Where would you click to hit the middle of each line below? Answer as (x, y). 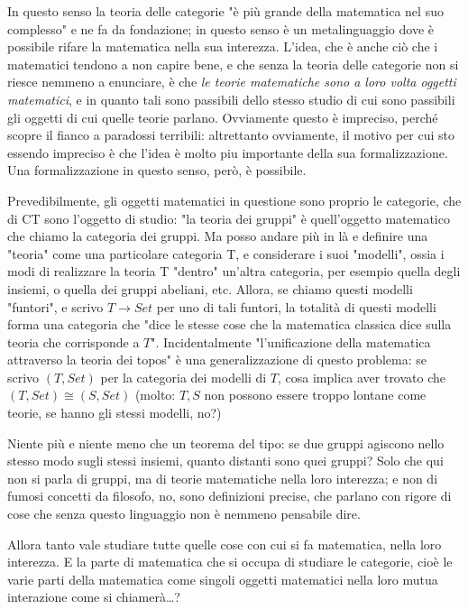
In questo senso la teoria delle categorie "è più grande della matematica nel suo (225, 11)
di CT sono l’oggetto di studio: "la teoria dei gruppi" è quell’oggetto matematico (229, 218)
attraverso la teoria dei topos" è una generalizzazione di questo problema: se (217, 360)
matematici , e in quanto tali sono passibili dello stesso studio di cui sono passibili (231, 99)
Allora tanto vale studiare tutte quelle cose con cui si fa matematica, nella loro (225, 544)
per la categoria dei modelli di (184, 377)
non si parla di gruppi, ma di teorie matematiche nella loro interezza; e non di (223, 478)
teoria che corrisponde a (73, 341)
